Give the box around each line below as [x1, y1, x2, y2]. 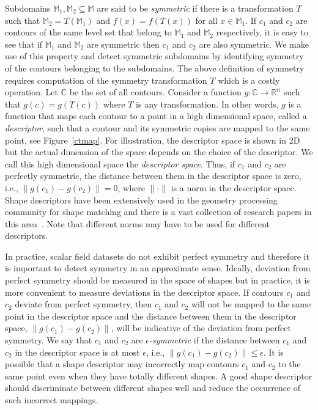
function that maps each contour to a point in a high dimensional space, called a [5, 109, 307, 122]
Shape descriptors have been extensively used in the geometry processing [5, 193, 278, 206]
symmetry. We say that [5, 334, 92, 346]
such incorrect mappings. [5, 394, 98, 406]
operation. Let [5, 86, 58, 98]
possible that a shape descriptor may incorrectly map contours [5, 357, 239, 370]
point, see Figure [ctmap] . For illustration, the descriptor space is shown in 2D [5, 133, 300, 146]
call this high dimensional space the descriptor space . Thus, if [5, 157, 235, 170]
